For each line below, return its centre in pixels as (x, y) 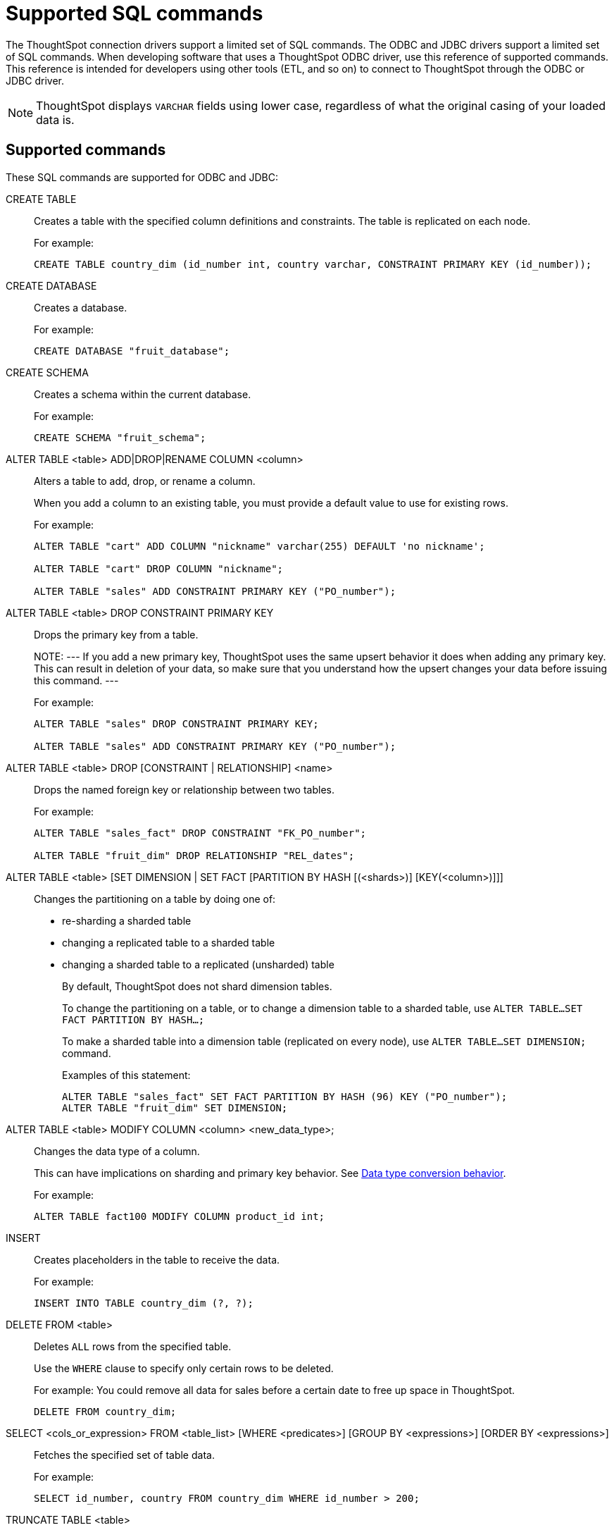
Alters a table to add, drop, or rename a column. (145, 481)
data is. (55, 119)
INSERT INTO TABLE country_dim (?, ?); (144, 1303)
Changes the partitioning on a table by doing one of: (155, 899)
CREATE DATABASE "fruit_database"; (132, 351)
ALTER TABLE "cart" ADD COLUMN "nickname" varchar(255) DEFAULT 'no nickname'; (259, 546)
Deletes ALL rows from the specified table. (133, 1346)
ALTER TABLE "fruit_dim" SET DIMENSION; (175, 1108)
